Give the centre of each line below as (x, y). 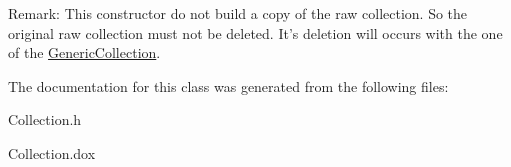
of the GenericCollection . (84, 52)
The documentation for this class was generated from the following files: (228, 85)
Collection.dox (52, 152)
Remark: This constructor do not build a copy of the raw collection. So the (238, 13)
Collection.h (45, 119)
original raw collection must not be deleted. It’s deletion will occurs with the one (255, 32)
